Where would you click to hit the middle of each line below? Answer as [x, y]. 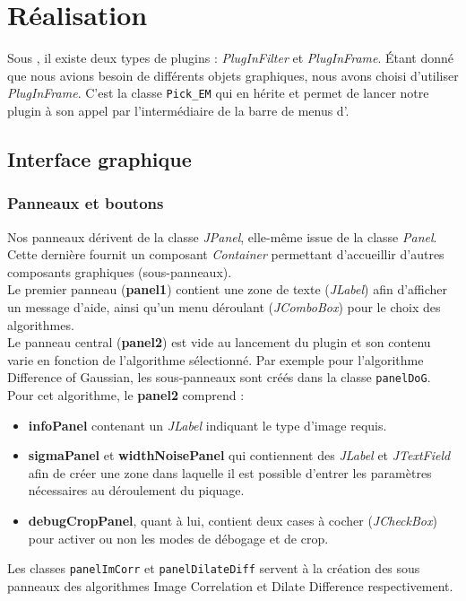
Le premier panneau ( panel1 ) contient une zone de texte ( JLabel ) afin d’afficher [228, 289]
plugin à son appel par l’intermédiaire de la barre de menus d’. [178, 110]
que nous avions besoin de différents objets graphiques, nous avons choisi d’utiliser [233, 75]
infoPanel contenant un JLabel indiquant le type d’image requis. [207, 425]
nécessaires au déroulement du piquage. [136, 490]
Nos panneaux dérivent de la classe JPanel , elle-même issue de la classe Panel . [222, 236]
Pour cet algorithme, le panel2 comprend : [126, 394]
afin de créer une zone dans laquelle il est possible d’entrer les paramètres [230, 472]
